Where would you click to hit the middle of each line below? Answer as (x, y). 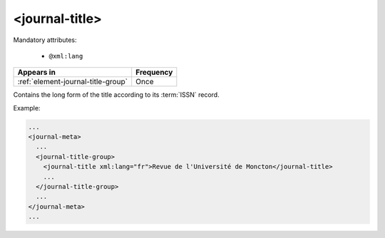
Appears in (37, 73)
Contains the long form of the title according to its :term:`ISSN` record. (117, 95)
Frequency (154, 73)
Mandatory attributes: (45, 40)
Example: (27, 108)
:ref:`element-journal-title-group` (73, 82)
